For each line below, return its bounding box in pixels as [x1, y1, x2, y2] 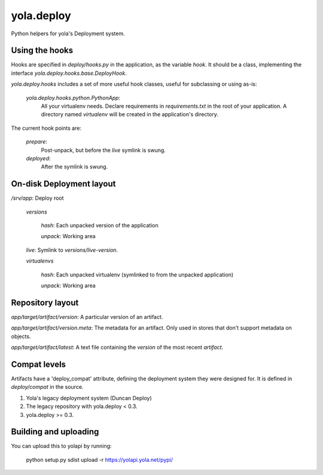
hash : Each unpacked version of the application [41, 222, 159, 229]
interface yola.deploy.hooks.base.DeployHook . [11, 69, 127, 77]
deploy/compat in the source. [11, 383, 84, 391]
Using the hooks [11, 45, 74, 56]
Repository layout [11, 297, 79, 307]
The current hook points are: [11, 124, 82, 132]
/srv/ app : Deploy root [11, 194, 64, 202]
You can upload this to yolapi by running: [11, 443, 112, 450]
